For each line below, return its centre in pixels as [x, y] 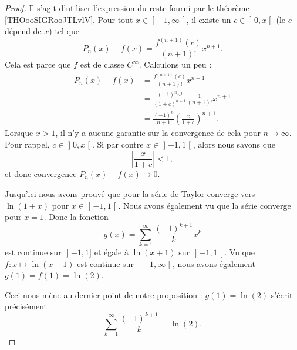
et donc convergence [41, 174]
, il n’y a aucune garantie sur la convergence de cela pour [158, 133]
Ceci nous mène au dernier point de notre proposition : [104, 294]
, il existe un [209, 19]
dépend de [23, 31]
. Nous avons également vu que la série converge [205, 205]
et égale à [111, 252]
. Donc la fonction [76, 217]
